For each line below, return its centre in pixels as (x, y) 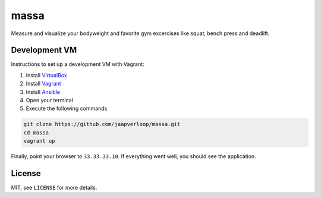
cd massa (36, 133)
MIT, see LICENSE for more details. (54, 188)
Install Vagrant (44, 84)
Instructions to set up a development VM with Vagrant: (78, 64)
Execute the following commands (67, 109)
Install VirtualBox (47, 75)
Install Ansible (43, 92)
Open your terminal (50, 100)
